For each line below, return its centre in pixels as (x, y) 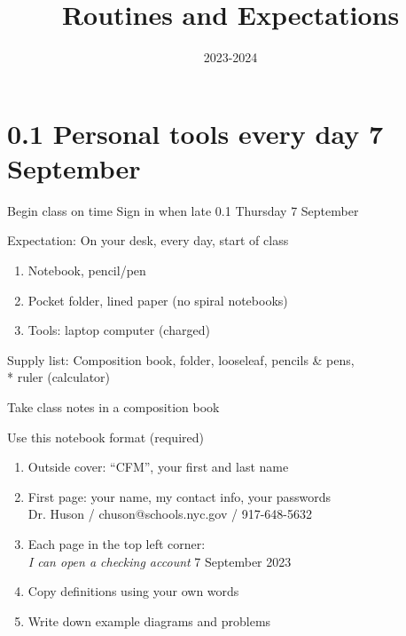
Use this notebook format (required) (105, 437)
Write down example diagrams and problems (149, 620)
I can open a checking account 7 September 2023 (160, 561)
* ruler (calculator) (59, 377)
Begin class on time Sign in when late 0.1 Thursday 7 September (183, 210)
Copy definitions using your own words (133, 591)
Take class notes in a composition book (113, 407)
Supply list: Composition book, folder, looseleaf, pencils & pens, (181, 359)
